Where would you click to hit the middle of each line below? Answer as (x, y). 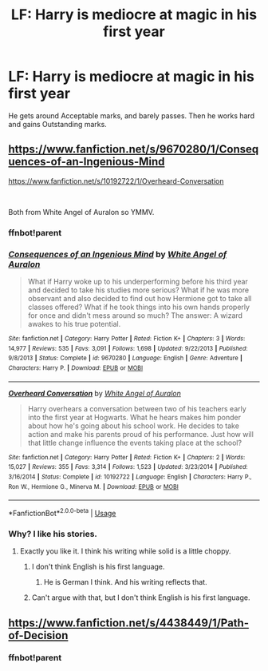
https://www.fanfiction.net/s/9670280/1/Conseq (134, 149)
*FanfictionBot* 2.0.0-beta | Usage (62, 512)
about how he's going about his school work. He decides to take (133, 426)
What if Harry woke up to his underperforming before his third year (138, 281)
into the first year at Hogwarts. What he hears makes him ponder (134, 417)
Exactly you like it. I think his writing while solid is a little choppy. (125, 551)
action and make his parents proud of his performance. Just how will (140, 434)
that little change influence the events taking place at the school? (134, 443)
